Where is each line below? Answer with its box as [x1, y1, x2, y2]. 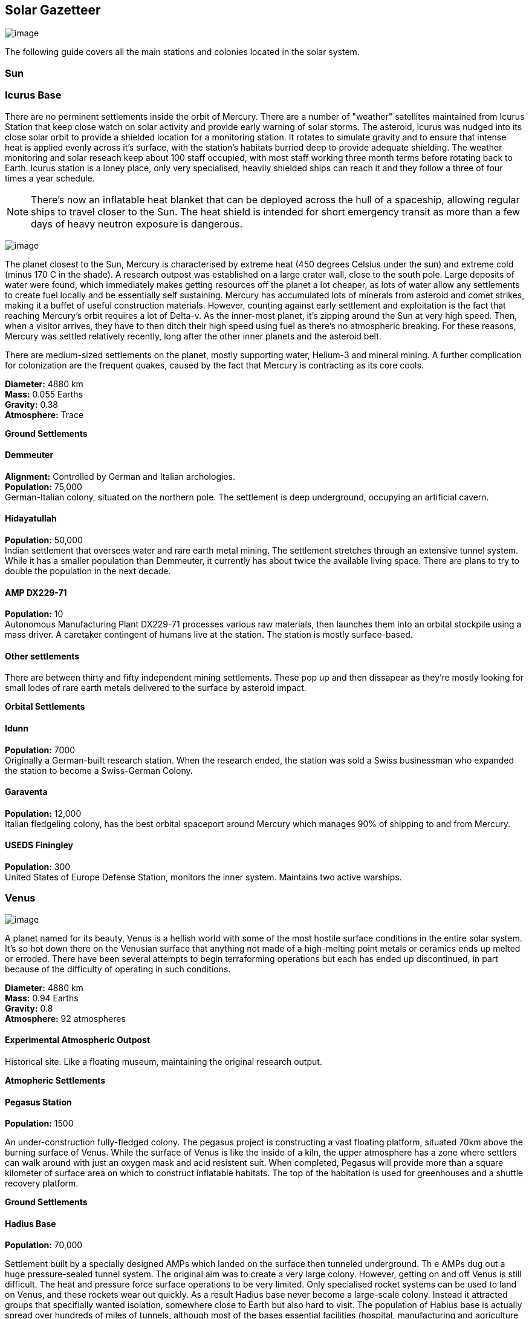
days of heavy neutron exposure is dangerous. [31, 217, 243, 230]
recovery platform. [5, 1178, 79, 1189]
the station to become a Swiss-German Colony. [5, 765, 193, 776]
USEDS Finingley [5, 840, 73, 851]
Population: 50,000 [5, 534, 83, 545]
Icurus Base [5, 89, 62, 102]
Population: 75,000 [5, 481, 82, 492]
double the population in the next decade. [5, 565, 171, 576]
